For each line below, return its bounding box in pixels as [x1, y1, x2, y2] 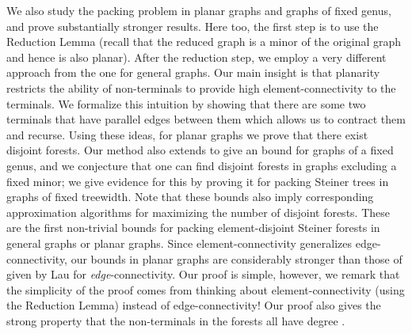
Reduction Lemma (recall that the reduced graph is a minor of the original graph [6, 33, 402, 50]
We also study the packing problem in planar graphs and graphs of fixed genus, [6, 2, 391, 18]
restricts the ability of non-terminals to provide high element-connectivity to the [6, 79, 396, 96]
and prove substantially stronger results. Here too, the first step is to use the [6, 17, 379, 34]
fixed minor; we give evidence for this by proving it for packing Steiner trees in [6, 173, 389, 189]
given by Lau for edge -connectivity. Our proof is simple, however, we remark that [6, 266, 400, 283]
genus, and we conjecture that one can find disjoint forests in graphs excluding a [6, 157, 397, 173]
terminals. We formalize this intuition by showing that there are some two [6, 95, 366, 112]
